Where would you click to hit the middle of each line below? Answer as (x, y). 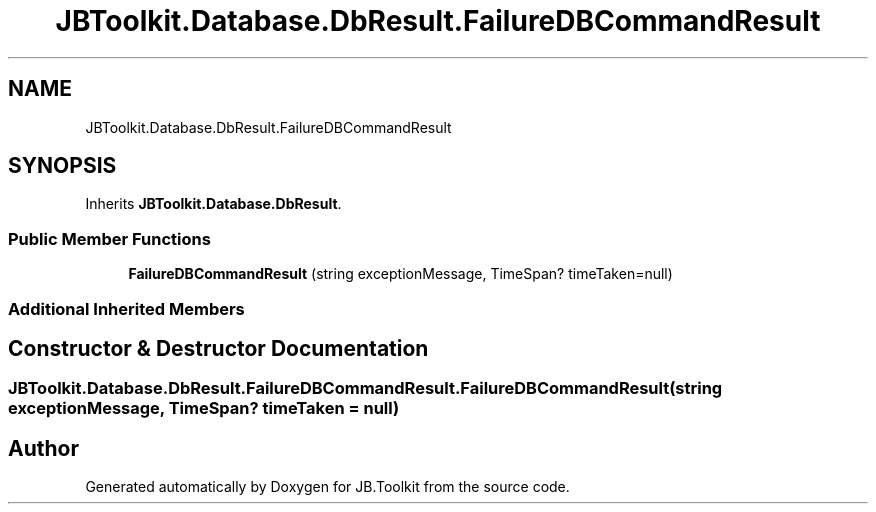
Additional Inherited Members (126, 308)
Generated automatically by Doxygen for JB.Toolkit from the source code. (327, 487)
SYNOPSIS (62, 166)
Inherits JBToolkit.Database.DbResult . (213, 204)
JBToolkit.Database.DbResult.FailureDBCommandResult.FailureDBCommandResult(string (365, 388)
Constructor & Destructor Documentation (218, 348)
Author (43, 448)
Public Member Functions (109, 238)
